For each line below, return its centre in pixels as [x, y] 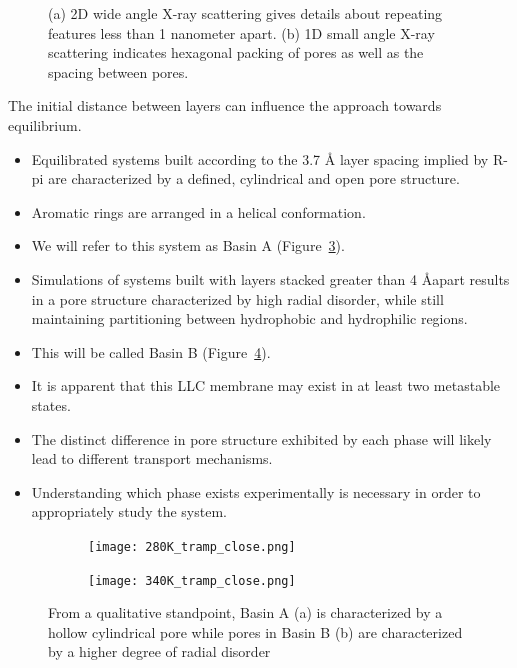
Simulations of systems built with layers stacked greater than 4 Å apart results [270, 278]
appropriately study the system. [129, 511]
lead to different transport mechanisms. [152, 458]
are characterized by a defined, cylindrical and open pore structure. [254, 178]
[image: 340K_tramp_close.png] [192, 580]
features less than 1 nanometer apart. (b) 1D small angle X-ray [241, 32]
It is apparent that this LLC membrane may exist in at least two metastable [266, 385]
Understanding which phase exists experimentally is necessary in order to [256, 491]
